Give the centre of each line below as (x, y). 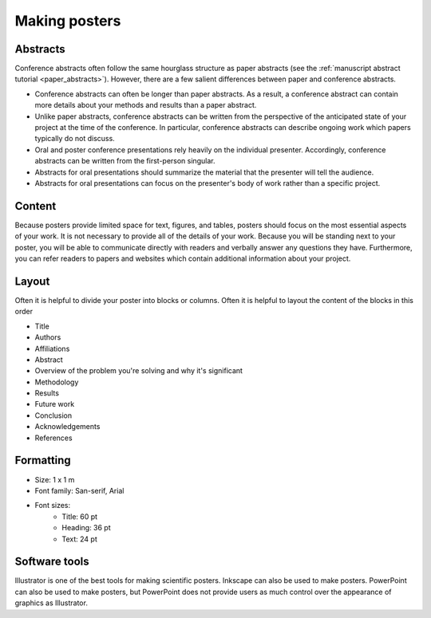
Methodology (57, 382)
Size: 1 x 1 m (55, 479)
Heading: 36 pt (86, 528)
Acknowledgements (67, 427)
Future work (55, 404)
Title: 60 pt (80, 516)
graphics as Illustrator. (51, 603)
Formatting (43, 461)
